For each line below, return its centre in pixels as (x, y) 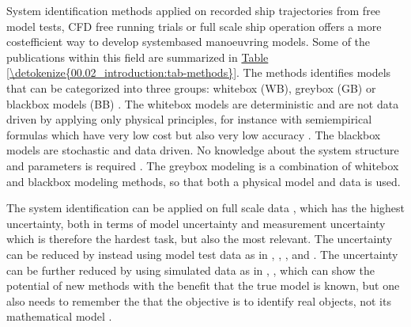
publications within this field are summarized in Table (138, 57)
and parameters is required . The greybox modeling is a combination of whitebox (203, 165)
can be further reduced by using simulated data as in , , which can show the (190, 270)
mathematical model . (59, 316)
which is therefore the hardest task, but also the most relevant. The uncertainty (200, 239)
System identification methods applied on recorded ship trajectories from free (194, 10)
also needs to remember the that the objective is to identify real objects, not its (199, 300)
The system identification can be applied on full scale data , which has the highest (205, 208)
